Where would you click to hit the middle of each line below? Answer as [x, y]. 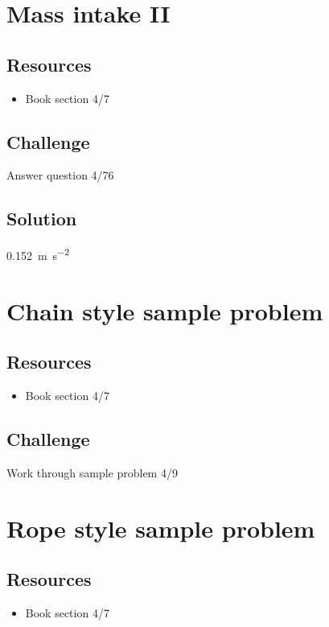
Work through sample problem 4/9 [92, 472]
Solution [42, 219]
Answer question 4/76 [60, 175]
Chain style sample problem [165, 310]
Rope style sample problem [161, 528]
